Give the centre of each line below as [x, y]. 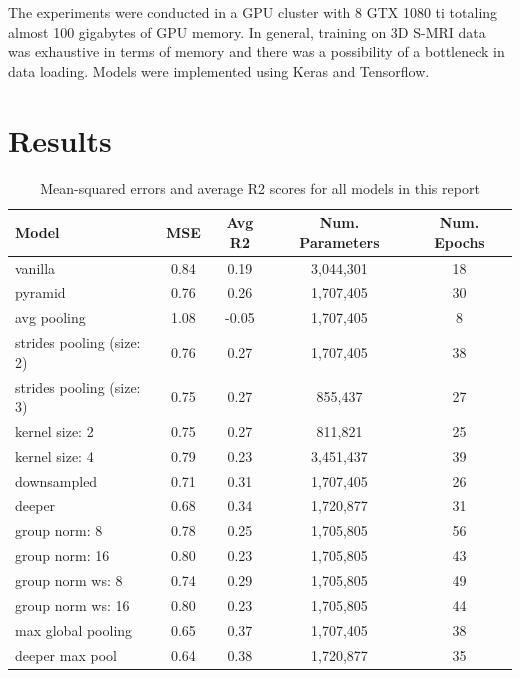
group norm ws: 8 [69, 580]
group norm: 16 [62, 555]
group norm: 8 [59, 530]
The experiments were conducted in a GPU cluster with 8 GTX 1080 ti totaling [253, 12]
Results [60, 139]
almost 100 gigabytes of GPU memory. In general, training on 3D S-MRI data [247, 31]
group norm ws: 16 [72, 604]
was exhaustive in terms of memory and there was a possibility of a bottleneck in [256, 51]
